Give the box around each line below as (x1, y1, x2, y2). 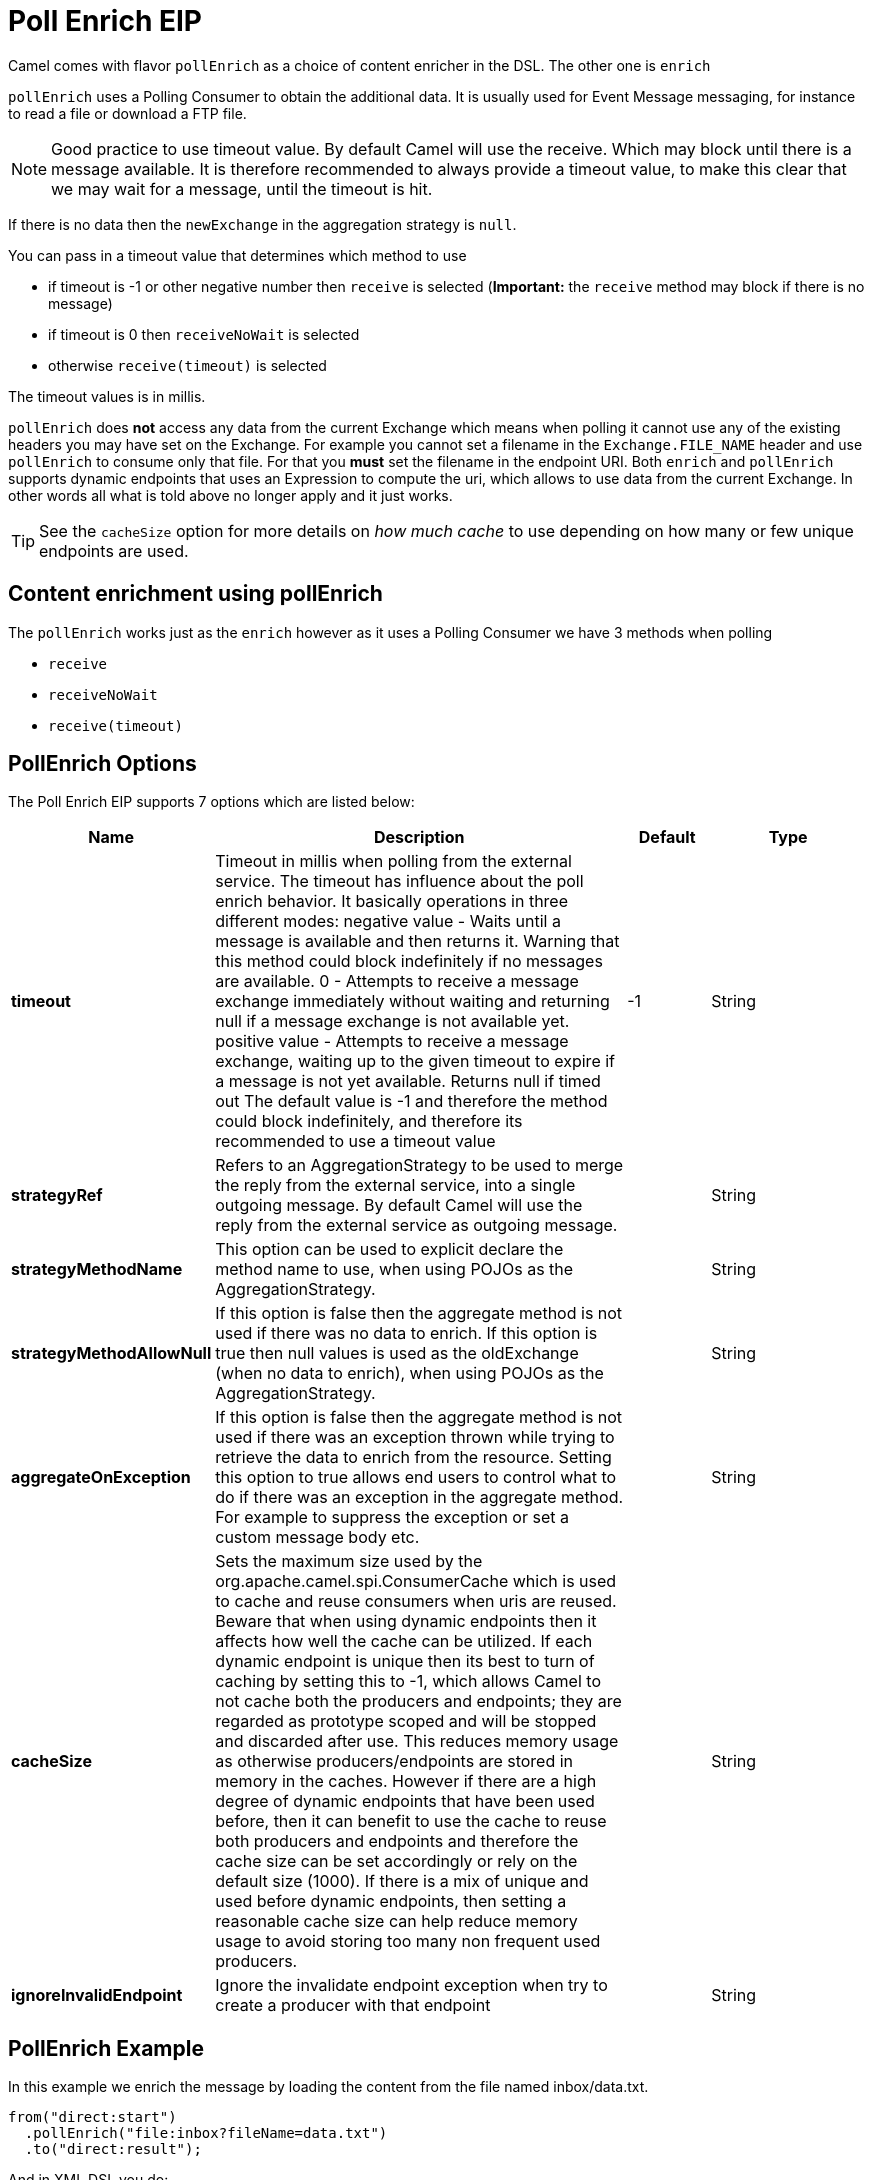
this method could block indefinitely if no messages (215, 951, 603, 972)
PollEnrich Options (8, 751, 197, 777)
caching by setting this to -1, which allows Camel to (215, 1671, 601, 1692)
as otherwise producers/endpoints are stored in (215, 1751, 574, 1772)
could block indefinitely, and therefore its (215, 1111, 523, 1132)
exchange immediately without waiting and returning (215, 991, 610, 1012)
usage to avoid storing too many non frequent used (215, 1931, 601, 1952)
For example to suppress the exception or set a (215, 1507, 569, 1528)
